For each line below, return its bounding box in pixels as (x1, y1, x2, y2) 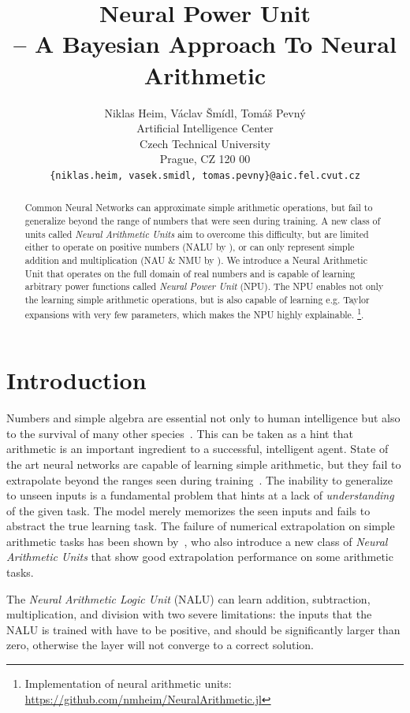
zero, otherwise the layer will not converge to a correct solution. (6, 637, 315, 653)
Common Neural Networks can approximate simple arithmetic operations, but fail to (24, 201, 373, 214)
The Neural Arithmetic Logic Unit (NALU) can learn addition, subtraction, (6, 590, 371, 607)
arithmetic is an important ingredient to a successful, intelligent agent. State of (6, 440, 389, 457)
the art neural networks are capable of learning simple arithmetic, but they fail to (6, 455, 401, 472)
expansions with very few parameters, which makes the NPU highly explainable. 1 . (24, 305, 364, 321)
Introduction (6, 364, 147, 396)
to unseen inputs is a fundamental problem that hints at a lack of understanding (6, 487, 394, 503)
